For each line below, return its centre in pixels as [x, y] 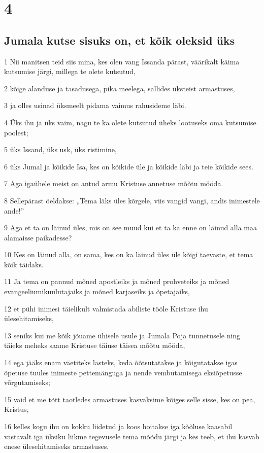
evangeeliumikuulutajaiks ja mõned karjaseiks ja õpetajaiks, [97, 291]
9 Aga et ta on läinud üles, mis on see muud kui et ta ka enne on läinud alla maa [130, 228]
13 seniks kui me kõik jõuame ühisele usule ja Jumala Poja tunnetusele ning [122, 335]
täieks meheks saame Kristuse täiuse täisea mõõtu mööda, [95, 345]
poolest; [16, 132]
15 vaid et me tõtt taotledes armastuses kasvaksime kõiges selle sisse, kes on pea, [130, 399]
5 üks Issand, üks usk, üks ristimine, [60, 149]
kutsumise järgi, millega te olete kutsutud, [70, 71]
